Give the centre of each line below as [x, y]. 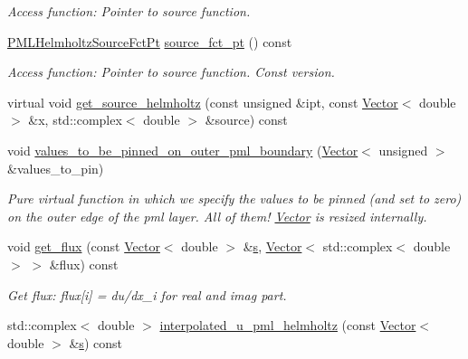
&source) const [246, 120]
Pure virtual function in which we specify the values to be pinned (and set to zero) [234, 198]
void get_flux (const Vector [84, 246]
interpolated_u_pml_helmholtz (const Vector [288, 325]
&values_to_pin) [56, 168]
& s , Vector [272, 246]
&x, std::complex [75, 120]
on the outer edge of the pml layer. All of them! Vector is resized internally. [217, 216]
